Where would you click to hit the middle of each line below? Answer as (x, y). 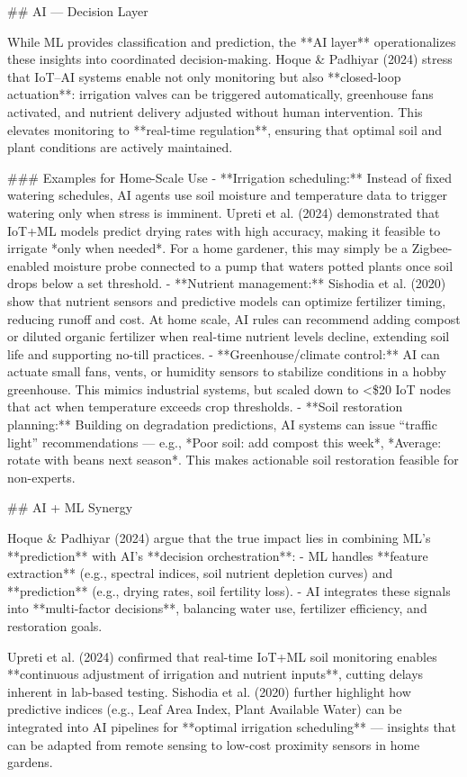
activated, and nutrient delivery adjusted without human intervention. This (215, 111)
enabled (28, 265)
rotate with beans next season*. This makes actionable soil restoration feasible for (233, 460)
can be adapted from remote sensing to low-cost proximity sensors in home (214, 744)
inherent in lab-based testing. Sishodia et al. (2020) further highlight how (209, 691)
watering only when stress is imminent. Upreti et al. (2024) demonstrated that (224, 212)
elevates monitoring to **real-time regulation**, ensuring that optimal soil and (225, 129)
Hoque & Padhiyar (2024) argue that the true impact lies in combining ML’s (219, 538)
